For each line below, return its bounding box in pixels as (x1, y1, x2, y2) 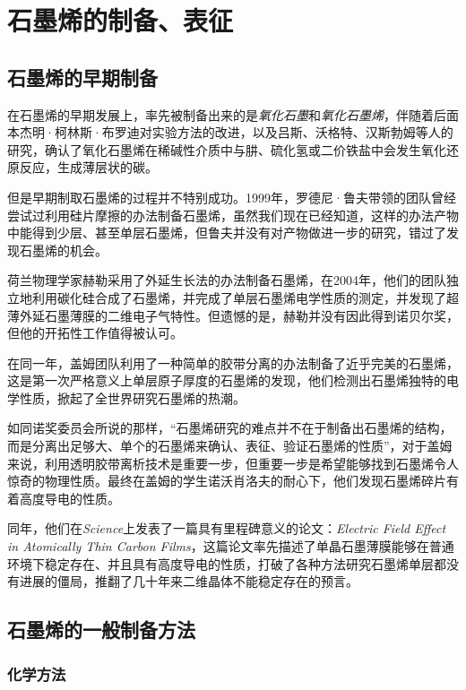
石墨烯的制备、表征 (7, 2, 234, 39)
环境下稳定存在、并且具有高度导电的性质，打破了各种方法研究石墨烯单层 (7, 554, 434, 573)
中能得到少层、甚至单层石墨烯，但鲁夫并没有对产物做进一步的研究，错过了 (7, 223, 446, 242)
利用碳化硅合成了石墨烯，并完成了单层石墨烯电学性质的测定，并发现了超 (31, 288, 459, 306)
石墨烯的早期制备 (7, 63, 158, 91)
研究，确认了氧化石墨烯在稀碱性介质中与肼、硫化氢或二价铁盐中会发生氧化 (7, 140, 446, 159)
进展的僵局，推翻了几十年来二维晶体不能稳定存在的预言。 (19, 572, 358, 591)
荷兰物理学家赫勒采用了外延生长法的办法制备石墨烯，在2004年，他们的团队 (7, 271, 446, 289)
